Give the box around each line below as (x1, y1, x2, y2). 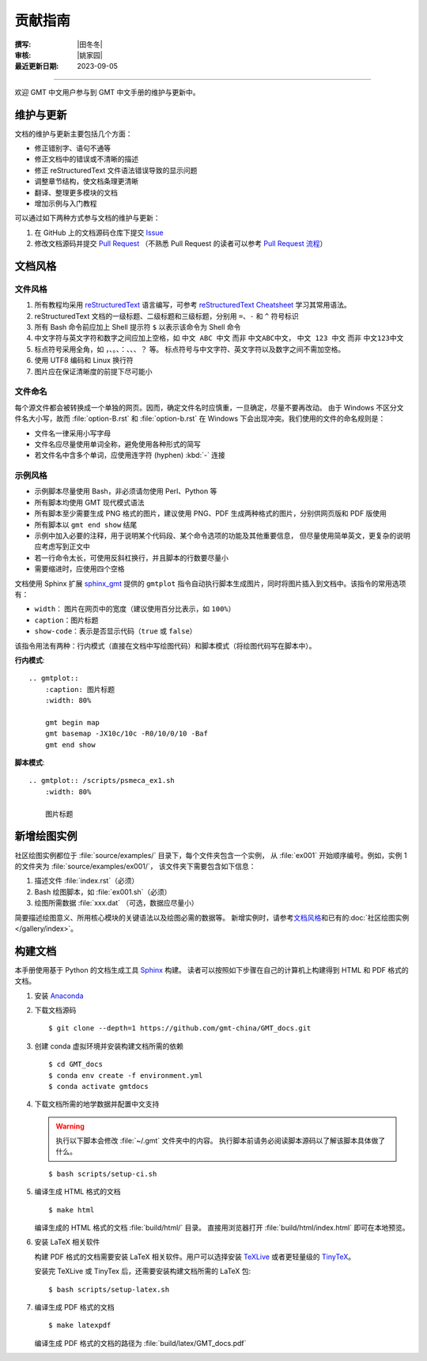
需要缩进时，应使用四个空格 (34, 564, 125, 573)
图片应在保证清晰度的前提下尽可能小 (34, 366, 153, 376)
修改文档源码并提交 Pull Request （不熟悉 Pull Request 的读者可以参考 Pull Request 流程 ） (34, 239, 327, 248)
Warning (55, 1121, 85, 1131)
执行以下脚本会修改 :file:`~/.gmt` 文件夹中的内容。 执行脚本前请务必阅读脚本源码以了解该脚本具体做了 (55, 1136, 386, 1146)
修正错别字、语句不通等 (34, 143, 111, 153)
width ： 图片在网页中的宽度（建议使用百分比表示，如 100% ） (34, 604, 236, 614)
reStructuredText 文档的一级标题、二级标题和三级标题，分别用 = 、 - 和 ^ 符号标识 (34, 311, 300, 320)
